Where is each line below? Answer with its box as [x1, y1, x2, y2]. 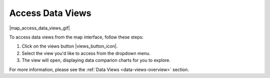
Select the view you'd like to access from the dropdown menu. [21, 50, 151, 56]
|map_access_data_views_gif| [9, 25, 70, 31]
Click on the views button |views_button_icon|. [21, 43, 118, 49]
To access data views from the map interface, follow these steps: [9, 34, 143, 40]
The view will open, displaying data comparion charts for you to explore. [21, 57, 171, 63]
